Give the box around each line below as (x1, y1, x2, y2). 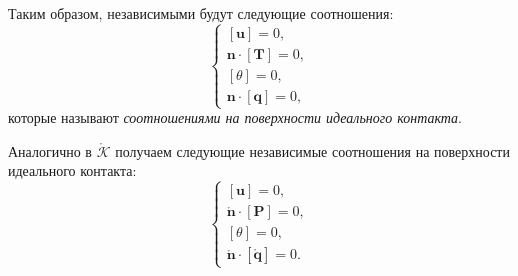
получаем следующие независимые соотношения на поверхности (115, 140, 510, 161)
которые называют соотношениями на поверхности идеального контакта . (8, 107, 463, 128)
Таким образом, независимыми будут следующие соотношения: (8, 3, 394, 23)
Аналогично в (8, 140, 92, 161)
